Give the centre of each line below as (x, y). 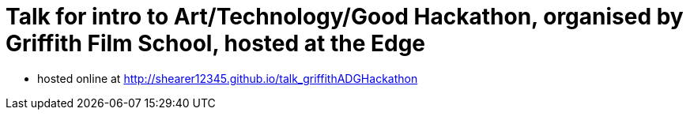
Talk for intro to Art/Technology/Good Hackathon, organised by (345, 17)
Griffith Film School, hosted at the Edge (216, 43)
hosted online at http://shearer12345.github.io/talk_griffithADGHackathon (228, 78)
